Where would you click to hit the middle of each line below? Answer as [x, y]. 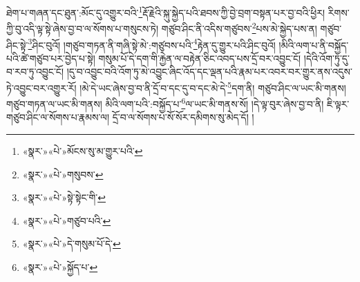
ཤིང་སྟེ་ [17, 45]
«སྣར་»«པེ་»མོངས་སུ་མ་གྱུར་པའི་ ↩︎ [83, 151]
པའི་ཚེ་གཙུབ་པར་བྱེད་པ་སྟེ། [51, 58]
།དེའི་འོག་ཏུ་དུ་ [326, 58]
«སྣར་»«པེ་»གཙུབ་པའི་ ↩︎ [67, 220]
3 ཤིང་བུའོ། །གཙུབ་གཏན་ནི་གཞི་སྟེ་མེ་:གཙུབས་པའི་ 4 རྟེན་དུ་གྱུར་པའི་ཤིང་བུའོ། [152, 44]
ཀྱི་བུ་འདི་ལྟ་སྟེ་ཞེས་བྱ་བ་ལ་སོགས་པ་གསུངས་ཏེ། [83, 28]
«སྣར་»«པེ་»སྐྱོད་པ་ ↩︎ [60, 267]
